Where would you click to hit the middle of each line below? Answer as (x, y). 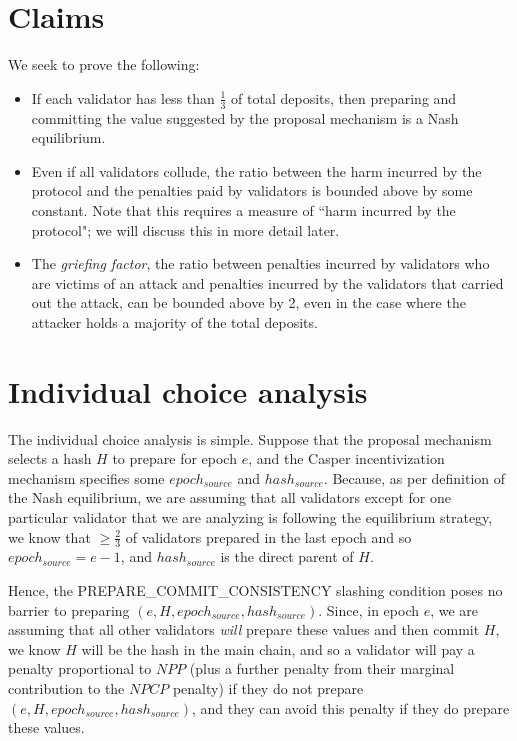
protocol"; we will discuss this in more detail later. (185, 229)
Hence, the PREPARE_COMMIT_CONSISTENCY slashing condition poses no (255, 590)
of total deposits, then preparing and (344, 97)
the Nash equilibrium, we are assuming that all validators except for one (230, 497)
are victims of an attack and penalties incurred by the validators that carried (267, 282)
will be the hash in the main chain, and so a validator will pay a (278, 648)
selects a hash (50, 458)
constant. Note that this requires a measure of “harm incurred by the (243, 209)
